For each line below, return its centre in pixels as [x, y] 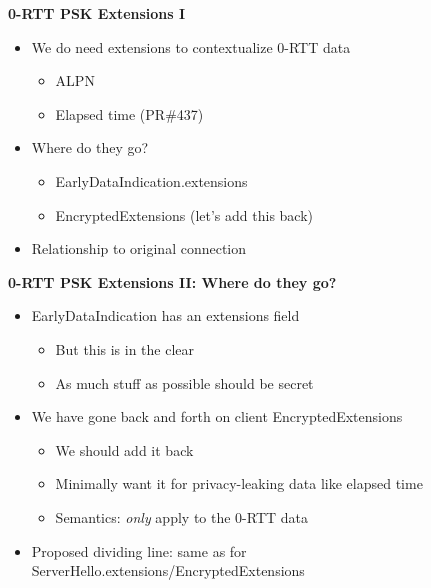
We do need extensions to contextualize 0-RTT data [191, 46]
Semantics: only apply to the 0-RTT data [182, 516]
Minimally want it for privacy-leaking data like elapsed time [239, 483]
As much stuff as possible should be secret [184, 382]
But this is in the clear [125, 348]
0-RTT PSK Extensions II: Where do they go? [172, 281]
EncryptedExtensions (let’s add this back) [184, 214]
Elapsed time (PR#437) [129, 113]
